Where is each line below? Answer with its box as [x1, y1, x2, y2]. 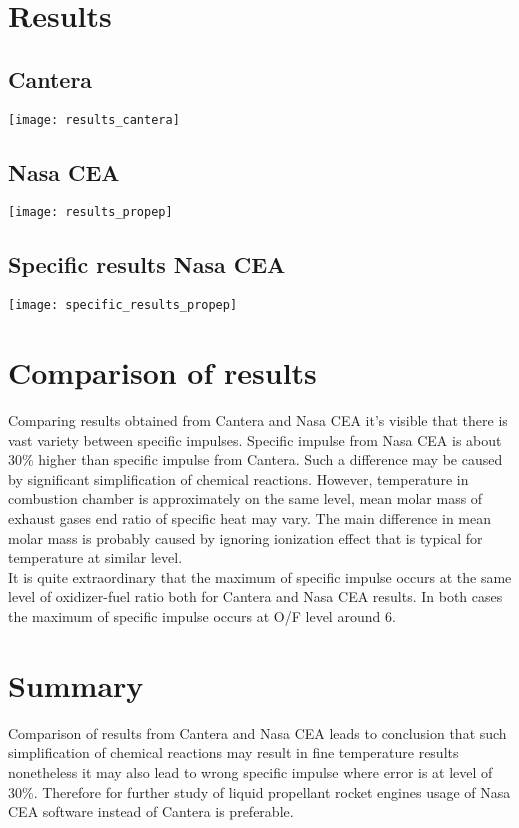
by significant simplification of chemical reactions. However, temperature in [8, 468, 469, 489]
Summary [8, 664, 144, 705]
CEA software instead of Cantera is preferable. [8, 801, 294, 822]
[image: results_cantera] [8, 112, 180, 127]
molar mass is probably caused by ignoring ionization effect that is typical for [8, 527, 483, 548]
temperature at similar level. [8, 547, 183, 568]
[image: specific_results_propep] [8, 298, 238, 313]
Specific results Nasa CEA [8, 249, 286, 280]
